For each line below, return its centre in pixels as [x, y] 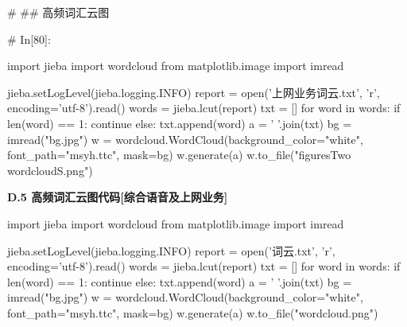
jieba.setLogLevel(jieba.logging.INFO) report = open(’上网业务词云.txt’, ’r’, [194, 92]
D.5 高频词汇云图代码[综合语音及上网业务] [118, 197]
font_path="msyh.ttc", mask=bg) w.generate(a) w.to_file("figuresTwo [179, 155]
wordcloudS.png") [50, 170]
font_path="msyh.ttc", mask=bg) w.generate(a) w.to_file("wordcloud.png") [193, 312]
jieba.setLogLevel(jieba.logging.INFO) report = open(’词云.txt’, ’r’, [171, 250]
